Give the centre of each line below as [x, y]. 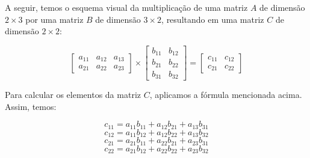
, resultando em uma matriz [213, 19]
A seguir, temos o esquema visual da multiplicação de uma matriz [126, 7]
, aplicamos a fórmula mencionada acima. [226, 95]
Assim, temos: [31, 106]
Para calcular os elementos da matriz [73, 95]
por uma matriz [54, 19]
